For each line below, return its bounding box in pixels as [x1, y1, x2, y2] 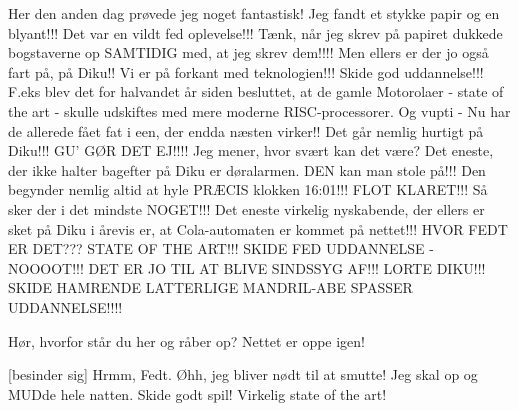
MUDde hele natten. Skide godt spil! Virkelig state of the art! [8, 383, 387, 404]
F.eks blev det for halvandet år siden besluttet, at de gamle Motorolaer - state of [8, 81, 504, 102]
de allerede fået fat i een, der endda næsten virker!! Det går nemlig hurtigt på [8, 120, 484, 141]
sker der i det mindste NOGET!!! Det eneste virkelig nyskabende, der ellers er [8, 198, 485, 219]
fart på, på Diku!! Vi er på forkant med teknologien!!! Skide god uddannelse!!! [8, 61, 484, 82]
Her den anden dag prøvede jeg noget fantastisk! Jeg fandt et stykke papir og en [8, 3, 500, 23]
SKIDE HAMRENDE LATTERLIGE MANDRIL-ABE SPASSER [8, 277, 413, 298]
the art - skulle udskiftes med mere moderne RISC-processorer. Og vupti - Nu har [8, 100, 511, 121]
